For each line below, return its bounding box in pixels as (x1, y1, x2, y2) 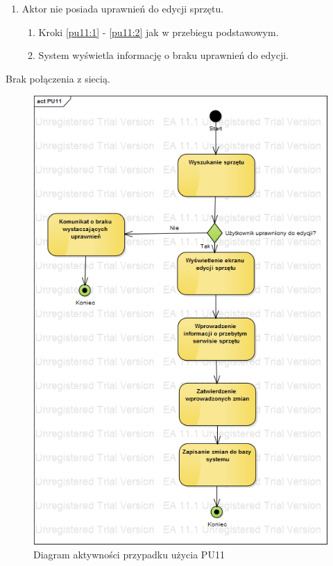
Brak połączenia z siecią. (6, 71, 110, 85)
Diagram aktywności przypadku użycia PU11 (33, 547, 225, 561)
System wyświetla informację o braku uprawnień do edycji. (38, 48, 289, 62)
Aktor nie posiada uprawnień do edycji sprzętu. (22, 1, 224, 15)
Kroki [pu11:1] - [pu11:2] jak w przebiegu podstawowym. (38, 24, 279, 39)
